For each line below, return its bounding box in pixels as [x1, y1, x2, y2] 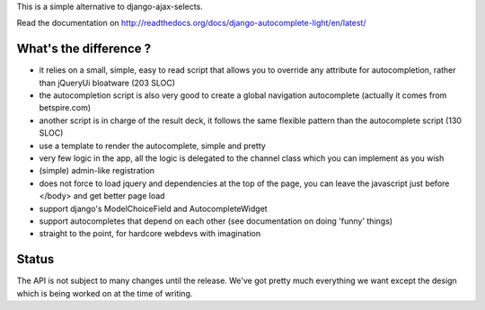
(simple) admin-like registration [39, 165, 155, 176]
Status [16, 252, 55, 267]
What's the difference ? [16, 41, 152, 57]
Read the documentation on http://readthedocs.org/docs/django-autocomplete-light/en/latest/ [16, 18, 366, 29]
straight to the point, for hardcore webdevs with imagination [39, 228, 260, 239]
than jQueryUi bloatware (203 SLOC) [39, 77, 175, 88]
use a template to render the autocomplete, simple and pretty [39, 140, 267, 151]
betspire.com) [39, 102, 92, 113]
